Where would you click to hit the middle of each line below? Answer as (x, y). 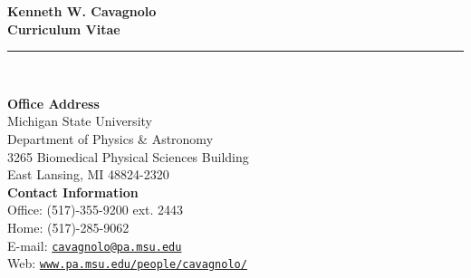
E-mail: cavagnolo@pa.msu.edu (95, 245)
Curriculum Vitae (64, 29)
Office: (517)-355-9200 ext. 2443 (96, 210)
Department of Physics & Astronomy (111, 138)
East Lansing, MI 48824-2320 (88, 174)
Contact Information (73, 192)
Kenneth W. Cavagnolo (82, 11)
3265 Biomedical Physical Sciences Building (128, 156)
